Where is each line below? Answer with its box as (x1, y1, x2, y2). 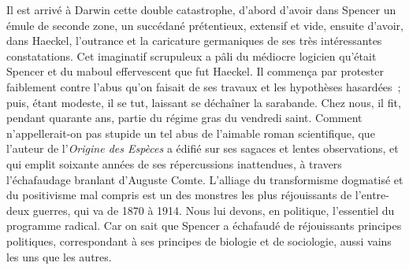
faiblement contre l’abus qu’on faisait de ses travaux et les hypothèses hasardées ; (6, 78, 401, 94)
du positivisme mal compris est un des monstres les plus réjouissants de (6, 187, 352, 203)
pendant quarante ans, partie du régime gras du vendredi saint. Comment (6, 109, 363, 126)
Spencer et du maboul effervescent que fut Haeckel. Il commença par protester (6, 63, 385, 80)
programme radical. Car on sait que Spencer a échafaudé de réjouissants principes (6, 217, 402, 234)
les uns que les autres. (6, 248, 112, 264)
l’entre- (355, 187, 389, 203)
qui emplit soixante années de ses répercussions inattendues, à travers (6, 155, 342, 172)
